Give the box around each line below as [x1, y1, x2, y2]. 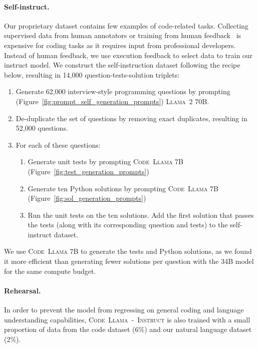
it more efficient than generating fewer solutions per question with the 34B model [4, 256, 254, 266]
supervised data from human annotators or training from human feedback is [4, 30, 241, 41]
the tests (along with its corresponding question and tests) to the [28, 219, 228, 230]
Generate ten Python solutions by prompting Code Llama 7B [28, 183, 218, 193]
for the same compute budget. [4, 265, 96, 276]
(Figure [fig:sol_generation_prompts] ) [28, 193, 146, 203]
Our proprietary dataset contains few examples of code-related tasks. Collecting [4, 20, 248, 31]
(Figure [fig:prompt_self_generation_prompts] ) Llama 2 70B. [16, 96, 209, 106]
